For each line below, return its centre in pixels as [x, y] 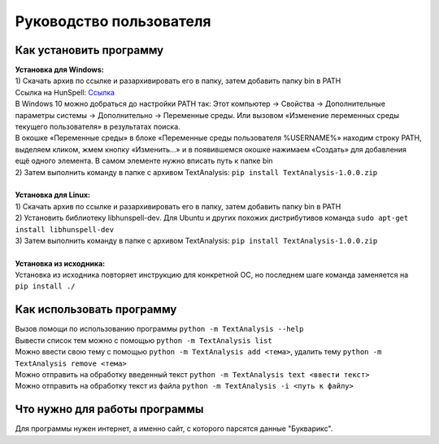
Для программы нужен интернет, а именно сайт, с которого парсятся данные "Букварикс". [174, 429]
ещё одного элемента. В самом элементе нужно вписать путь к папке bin [144, 161]
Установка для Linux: [53, 195]
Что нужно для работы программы [109, 409]
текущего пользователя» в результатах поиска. [98, 127]
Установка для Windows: [60, 70]
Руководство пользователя [113, 21]
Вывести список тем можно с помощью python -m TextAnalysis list [143, 340]
